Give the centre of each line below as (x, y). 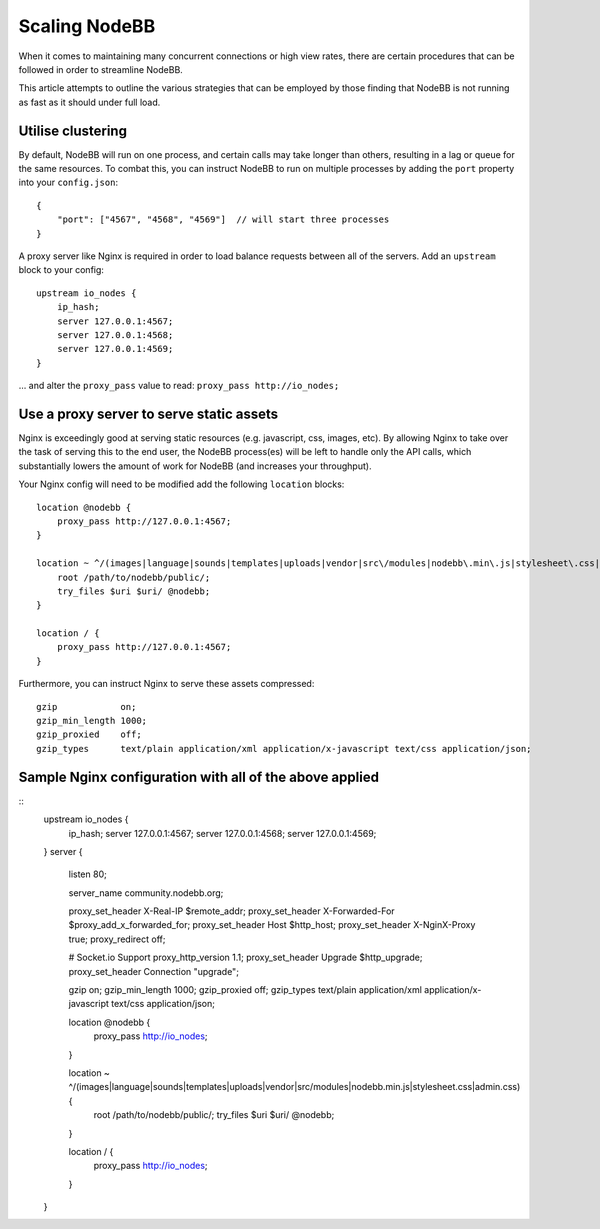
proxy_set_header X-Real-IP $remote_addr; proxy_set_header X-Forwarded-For (231, 911)
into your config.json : (68, 182)
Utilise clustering (72, 130)
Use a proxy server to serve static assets (148, 413)
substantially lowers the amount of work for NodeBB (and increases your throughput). (195, 466)
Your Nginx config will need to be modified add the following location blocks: (181, 484)
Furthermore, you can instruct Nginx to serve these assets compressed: (166, 684)
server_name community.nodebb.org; (146, 892)
